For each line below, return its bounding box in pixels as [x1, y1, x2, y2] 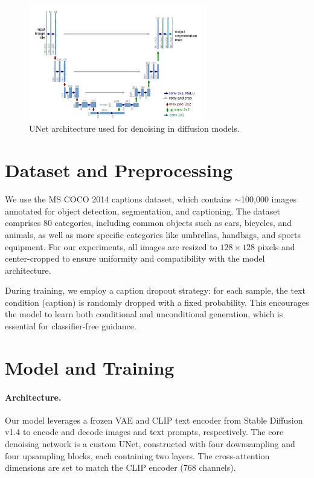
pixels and [257, 240, 295, 253]
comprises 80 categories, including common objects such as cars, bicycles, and [5, 216, 292, 229]
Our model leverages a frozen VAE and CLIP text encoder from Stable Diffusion [5, 413, 303, 426]
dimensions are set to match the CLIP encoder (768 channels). [5, 461, 236, 474]
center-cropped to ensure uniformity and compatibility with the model [5, 252, 265, 265]
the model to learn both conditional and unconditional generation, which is [5, 308, 283, 320]
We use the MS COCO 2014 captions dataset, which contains [5, 193, 232, 205]
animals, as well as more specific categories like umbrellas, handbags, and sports [5, 228, 301, 241]
